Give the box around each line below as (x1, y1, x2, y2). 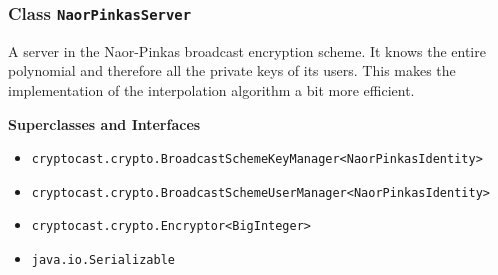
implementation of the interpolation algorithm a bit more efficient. (8, 79, 415, 100)
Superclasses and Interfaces (8, 113, 201, 134)
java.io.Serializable (31, 253, 175, 268)
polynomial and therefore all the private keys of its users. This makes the (8, 60, 456, 81)
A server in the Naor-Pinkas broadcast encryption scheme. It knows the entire (8, 40, 486, 61)
